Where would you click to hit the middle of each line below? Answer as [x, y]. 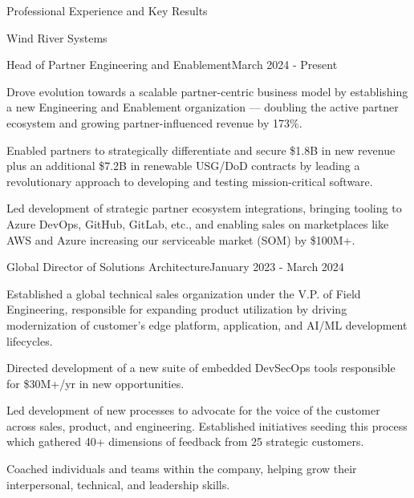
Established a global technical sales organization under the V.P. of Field [184, 293]
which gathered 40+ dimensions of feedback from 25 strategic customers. [185, 441]
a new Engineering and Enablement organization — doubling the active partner [203, 107]
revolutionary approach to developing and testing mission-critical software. [190, 181]
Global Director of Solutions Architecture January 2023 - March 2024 [175, 267]
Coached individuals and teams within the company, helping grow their [182, 469]
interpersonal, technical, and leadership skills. [118, 484]
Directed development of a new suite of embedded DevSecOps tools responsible [201, 368]
